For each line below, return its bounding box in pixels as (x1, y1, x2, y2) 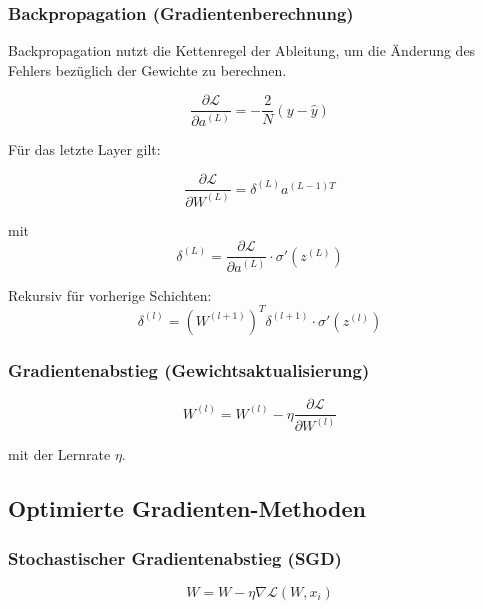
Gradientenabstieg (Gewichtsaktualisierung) (8, 357, 370, 382)
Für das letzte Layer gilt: (8, 138, 161, 159)
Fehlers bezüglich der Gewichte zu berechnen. (8, 59, 287, 80)
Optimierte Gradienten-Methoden (8, 493, 366, 524)
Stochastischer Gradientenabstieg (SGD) (8, 545, 342, 570)
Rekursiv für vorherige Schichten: (8, 284, 212, 305)
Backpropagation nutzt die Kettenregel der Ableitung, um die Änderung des (8, 40, 476, 61)
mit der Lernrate (8, 444, 111, 465)
